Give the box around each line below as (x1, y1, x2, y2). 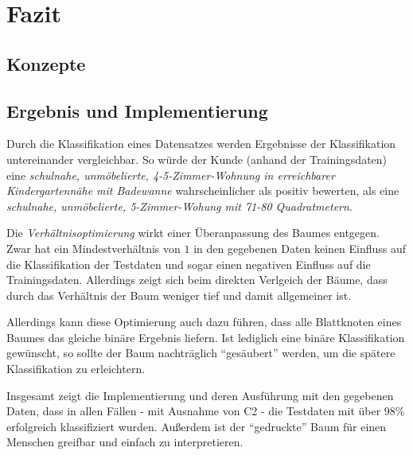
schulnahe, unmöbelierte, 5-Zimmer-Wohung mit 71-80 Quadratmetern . (6, 197, 353, 214)
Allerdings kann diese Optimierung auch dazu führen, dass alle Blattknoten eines (6, 313, 402, 330)
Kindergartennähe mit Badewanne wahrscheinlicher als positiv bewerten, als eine (6, 182, 399, 199)
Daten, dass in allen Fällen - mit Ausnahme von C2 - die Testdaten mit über (6, 402, 381, 419)
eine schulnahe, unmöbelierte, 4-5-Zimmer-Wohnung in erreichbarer (6, 166, 335, 183)
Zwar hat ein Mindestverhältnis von (6, 239, 181, 256)
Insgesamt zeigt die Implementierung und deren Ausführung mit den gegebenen (6, 387, 394, 403)
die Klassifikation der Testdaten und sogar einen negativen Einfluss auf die (6, 255, 371, 272)
